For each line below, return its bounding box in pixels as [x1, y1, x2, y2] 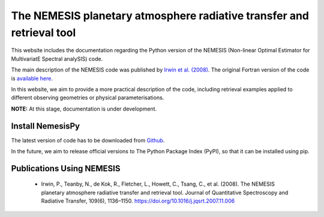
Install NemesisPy [11, 121, 80, 131]
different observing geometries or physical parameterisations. [11, 94, 164, 102]
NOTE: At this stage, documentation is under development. [11, 105, 157, 112]
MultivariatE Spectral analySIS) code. [11, 55, 103, 63]
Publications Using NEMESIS [11, 163, 121, 174]
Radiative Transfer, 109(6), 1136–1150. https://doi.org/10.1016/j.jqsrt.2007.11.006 [41, 197, 235, 204]
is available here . [11, 75, 53, 82]
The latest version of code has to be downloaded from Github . [11, 136, 165, 144]
